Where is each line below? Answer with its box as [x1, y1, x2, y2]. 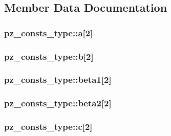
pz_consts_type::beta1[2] [4, 73, 112, 86]
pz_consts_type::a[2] [4, 26, 93, 39]
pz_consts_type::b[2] [4, 50, 94, 62]
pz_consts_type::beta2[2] [4, 97, 112, 109]
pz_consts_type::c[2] [4, 120, 93, 133]
